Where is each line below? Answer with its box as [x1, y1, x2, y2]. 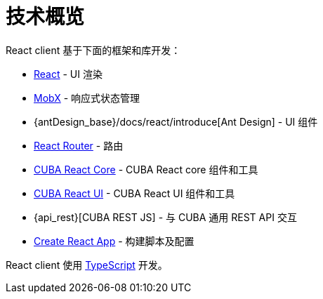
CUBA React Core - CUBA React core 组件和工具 [34, 163, 258, 175]
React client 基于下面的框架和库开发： [6, 44, 181, 56]
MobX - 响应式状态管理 [34, 91, 140, 104]
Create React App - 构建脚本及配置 [34, 234, 195, 247]
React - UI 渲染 [34, 67, 103, 80]
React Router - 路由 [34, 139, 124, 152]
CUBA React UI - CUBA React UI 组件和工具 [34, 187, 235, 199]
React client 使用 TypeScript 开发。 [6, 258, 168, 271]
